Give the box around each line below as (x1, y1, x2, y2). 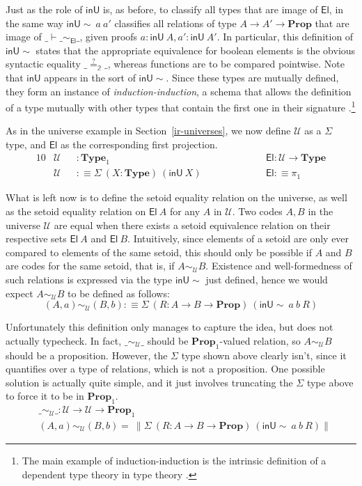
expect (6, 285, 33, 300)
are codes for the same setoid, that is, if (6, 258, 175, 273)
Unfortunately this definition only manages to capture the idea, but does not (6, 320, 333, 334)
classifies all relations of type (114, 15, 237, 30)
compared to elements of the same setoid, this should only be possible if (6, 244, 312, 259)
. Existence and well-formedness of (205, 258, 352, 273)
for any (169, 204, 200, 219)
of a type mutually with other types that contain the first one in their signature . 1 (6, 98, 356, 114)
